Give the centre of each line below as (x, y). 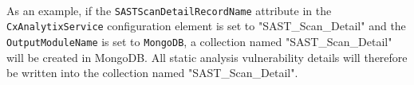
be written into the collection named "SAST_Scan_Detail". (152, 73)
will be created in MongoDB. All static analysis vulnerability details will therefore (207, 57)
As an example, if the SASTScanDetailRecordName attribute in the (169, 10)
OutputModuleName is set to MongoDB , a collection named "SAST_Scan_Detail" (199, 41)
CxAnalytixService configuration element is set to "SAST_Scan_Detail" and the (206, 26)
